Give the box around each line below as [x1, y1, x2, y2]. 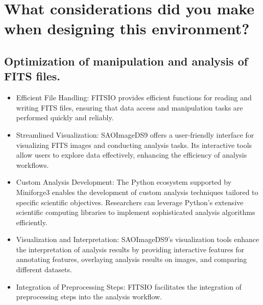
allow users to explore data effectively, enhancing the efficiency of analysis [16, 149, 247, 160]
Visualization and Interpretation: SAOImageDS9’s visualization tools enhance [16, 234, 259, 245]
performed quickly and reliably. [16, 112, 114, 123]
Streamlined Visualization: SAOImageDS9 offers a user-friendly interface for [16, 129, 254, 140]
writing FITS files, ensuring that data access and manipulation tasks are [16, 102, 243, 113]
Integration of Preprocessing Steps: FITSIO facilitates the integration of [16, 281, 242, 292]
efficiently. [16, 216, 47, 227]
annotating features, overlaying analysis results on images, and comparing [16, 254, 247, 265]
